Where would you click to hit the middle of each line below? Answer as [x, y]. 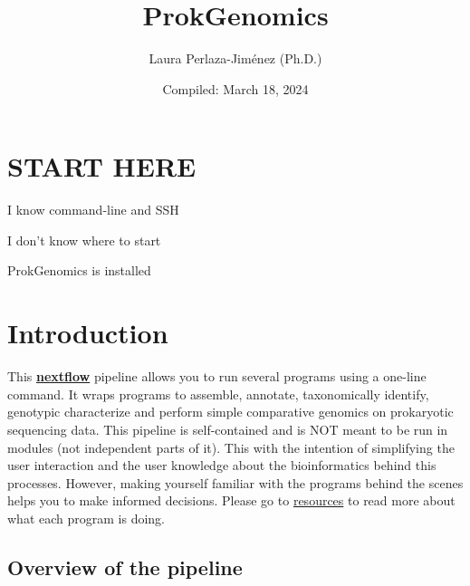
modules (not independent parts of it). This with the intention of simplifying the [231, 447]
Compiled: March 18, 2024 [235, 88]
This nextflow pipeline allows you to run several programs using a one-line [217, 376]
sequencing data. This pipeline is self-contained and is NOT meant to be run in [228, 429]
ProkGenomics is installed [79, 270]
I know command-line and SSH [93, 210]
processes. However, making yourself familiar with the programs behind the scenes [235, 482]
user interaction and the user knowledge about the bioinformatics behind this [222, 465]
